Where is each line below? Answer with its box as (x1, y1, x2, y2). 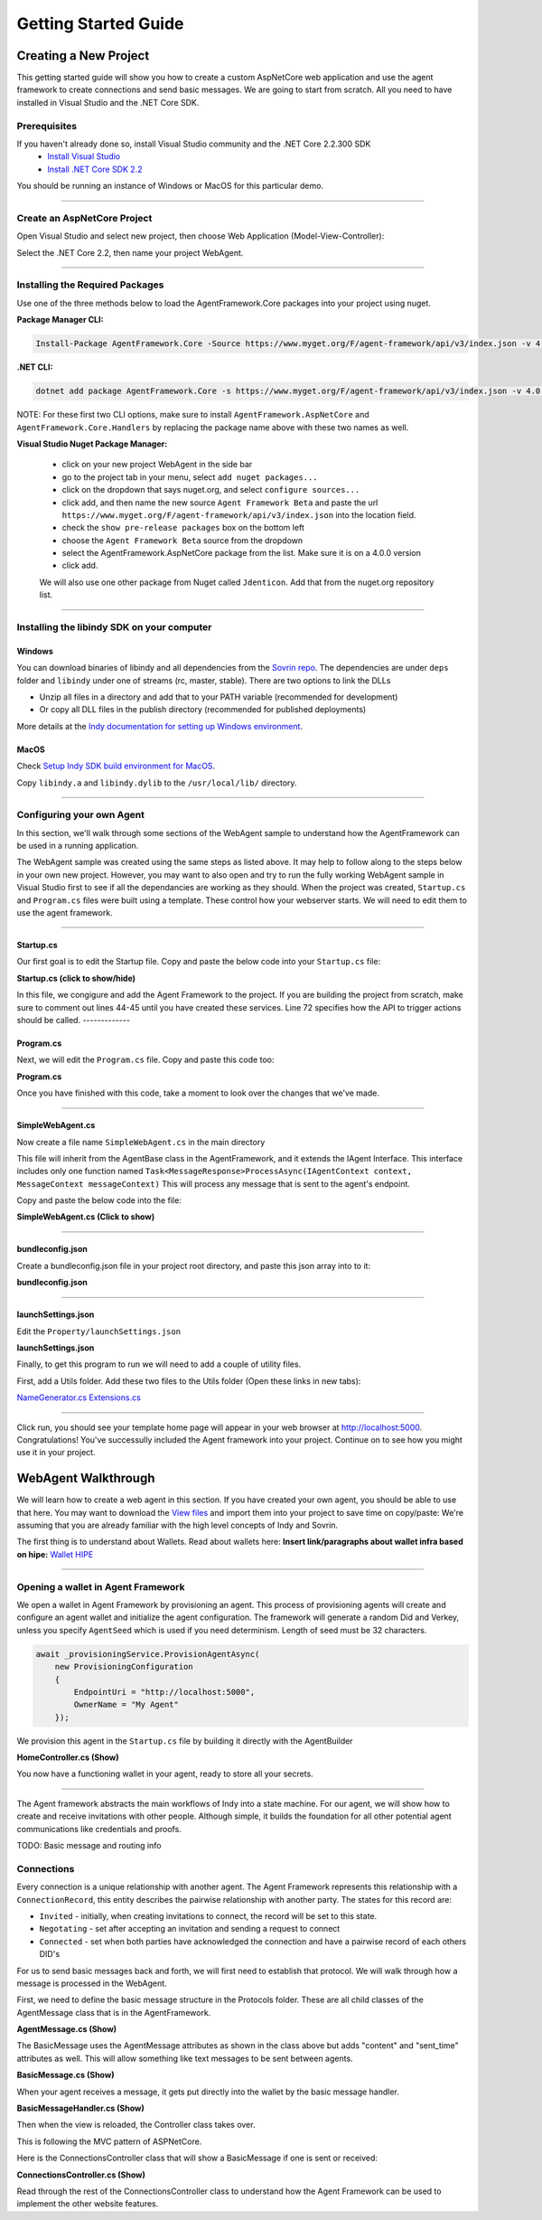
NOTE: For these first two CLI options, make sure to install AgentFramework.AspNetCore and (16, 409, 369, 420)
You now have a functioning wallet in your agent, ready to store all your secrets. (16, 1768, 313, 1780)
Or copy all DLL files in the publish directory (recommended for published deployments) (39, 704, 367, 715)
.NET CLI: (16, 362, 53, 372)
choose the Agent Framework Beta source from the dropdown (61, 534, 304, 546)
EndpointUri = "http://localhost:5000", (73, 1687, 256, 1697)
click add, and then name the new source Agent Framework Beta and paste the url (61, 497, 378, 508)
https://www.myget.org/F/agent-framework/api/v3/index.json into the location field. (61, 509, 416, 520)
